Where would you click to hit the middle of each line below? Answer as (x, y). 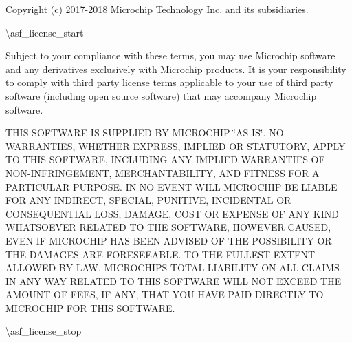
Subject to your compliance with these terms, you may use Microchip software (170, 55)
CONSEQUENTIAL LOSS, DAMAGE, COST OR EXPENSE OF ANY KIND (172, 213)
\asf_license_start (45, 32)
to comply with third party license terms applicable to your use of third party (169, 82)
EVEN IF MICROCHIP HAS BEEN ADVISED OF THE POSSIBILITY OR (169, 240)
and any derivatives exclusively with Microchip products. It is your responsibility (176, 69)
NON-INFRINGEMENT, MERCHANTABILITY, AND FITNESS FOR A (163, 173)
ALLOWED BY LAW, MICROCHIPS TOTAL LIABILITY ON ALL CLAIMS (173, 268)
